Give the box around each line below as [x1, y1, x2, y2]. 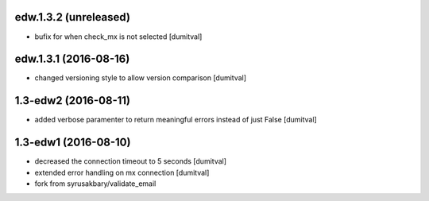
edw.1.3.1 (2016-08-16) [14, 52, 130, 66]
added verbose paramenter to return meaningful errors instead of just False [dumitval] [34, 115, 317, 125]
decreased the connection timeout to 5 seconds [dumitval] [34, 157, 226, 166]
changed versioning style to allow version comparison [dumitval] [34, 73, 246, 83]
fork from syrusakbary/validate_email [34, 179, 157, 188]
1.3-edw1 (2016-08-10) [14, 136, 131, 149]
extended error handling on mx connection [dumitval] [34, 168, 210, 177]
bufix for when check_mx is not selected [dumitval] [34, 32, 203, 41]
